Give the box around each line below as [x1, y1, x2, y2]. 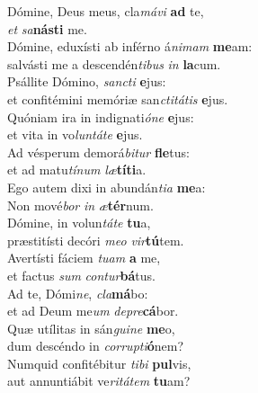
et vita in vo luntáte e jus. [7, 125, 143, 144]
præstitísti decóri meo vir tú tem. [7, 230, 184, 249]
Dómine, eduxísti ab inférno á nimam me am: [7, 37, 253, 56]
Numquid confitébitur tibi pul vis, [7, 353, 191, 372]
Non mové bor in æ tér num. [7, 195, 154, 214]
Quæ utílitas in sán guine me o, [7, 318, 175, 337]
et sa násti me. [7, 19, 87, 38]
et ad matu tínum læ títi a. [7, 160, 147, 179]
